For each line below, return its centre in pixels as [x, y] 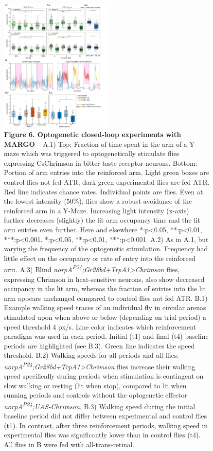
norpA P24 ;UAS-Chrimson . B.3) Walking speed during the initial [100, 406]
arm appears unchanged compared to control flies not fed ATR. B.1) [106, 298]
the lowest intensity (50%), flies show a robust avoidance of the [98, 201]
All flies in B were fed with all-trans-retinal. [69, 444]
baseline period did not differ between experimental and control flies [106, 416]
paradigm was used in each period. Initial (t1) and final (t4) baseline [106, 336]
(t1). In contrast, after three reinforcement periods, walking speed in [106, 425]
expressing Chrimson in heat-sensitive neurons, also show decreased [104, 279]
